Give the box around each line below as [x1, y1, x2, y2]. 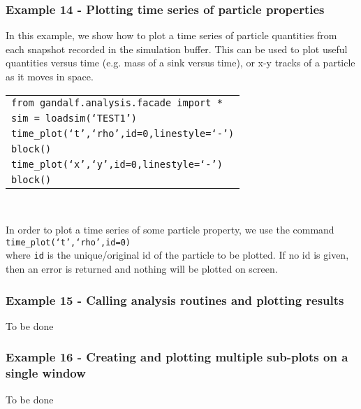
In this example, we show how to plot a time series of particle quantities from [6, 28, 337, 43]
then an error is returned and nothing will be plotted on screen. [6, 261, 278, 276]
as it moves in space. [6, 69, 94, 83]
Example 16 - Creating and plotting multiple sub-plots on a [6, 348, 348, 366]
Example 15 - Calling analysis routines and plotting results [6, 291, 344, 308]
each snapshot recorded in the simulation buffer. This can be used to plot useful [6, 41, 348, 56]
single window [6, 364, 86, 382]
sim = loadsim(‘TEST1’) [11, 112, 138, 124]
